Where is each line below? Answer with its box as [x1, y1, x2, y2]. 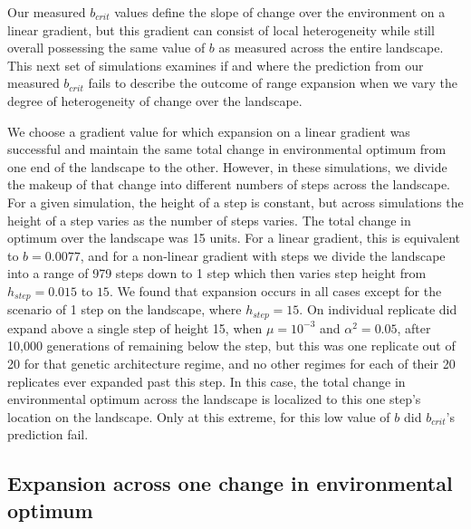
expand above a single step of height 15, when [7, 318, 263, 337]
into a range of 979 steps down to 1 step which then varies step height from [7, 264, 427, 283]
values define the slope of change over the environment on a [114, 3, 446, 21]
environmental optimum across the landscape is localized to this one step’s [7, 390, 421, 409]
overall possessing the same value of [7, 38, 206, 57]
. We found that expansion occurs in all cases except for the [109, 281, 442, 300]
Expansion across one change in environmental [7, 469, 453, 497]
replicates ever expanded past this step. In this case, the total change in [7, 371, 406, 390]
